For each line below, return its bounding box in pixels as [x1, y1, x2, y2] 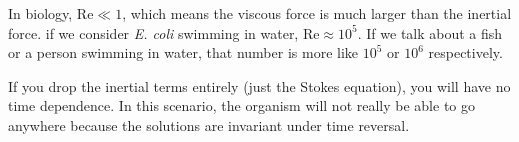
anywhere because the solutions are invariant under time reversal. [8, 114, 410, 135]
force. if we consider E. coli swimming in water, [8, 22, 299, 43]
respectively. [428, 42, 503, 63]
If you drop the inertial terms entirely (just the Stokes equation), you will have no [8, 75, 511, 96]
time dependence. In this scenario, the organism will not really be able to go [8, 95, 475, 116]
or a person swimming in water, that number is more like [8, 42, 359, 63]
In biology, [8, 3, 73, 23]
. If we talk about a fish [357, 22, 503, 43]
